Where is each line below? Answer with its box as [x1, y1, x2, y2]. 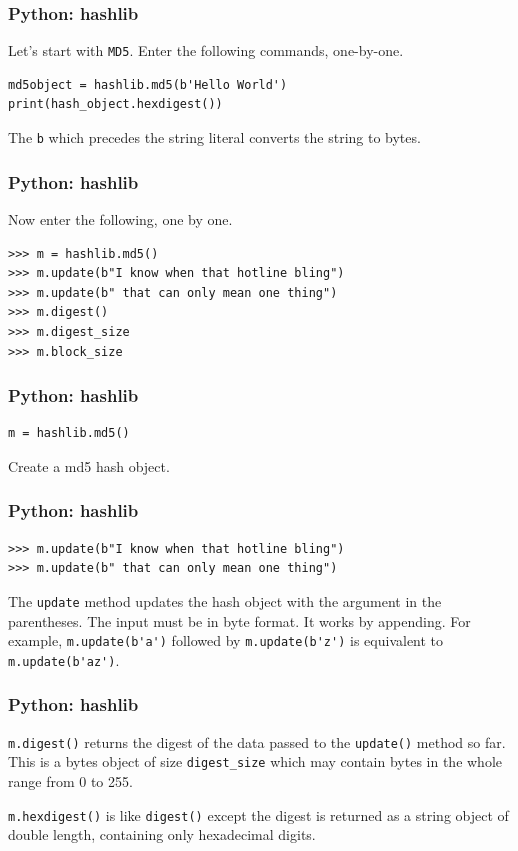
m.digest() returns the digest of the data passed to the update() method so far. [8, 731, 506, 752]
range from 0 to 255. [8, 771, 133, 791]
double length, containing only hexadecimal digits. [8, 824, 316, 845]
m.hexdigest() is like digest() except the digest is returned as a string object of [8, 804, 509, 825]
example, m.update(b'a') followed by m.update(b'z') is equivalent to [8, 630, 444, 651]
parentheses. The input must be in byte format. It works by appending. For [8, 610, 471, 631]
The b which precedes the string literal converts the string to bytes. [8, 127, 421, 148]
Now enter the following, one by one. [8, 208, 233, 229]
